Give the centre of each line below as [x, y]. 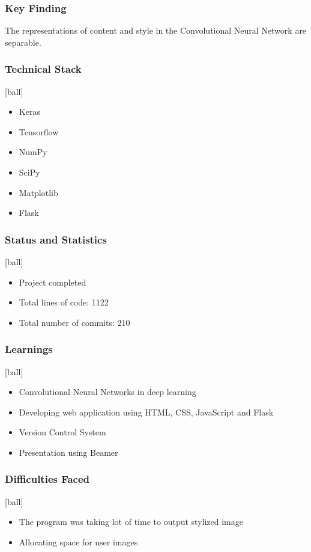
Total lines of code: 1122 [64, 302]
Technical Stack [43, 69]
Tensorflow [39, 131]
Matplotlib [38, 192]
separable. [23, 42]
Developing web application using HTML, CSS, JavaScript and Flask [146, 412]
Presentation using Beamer [68, 452]
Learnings [29, 349]
